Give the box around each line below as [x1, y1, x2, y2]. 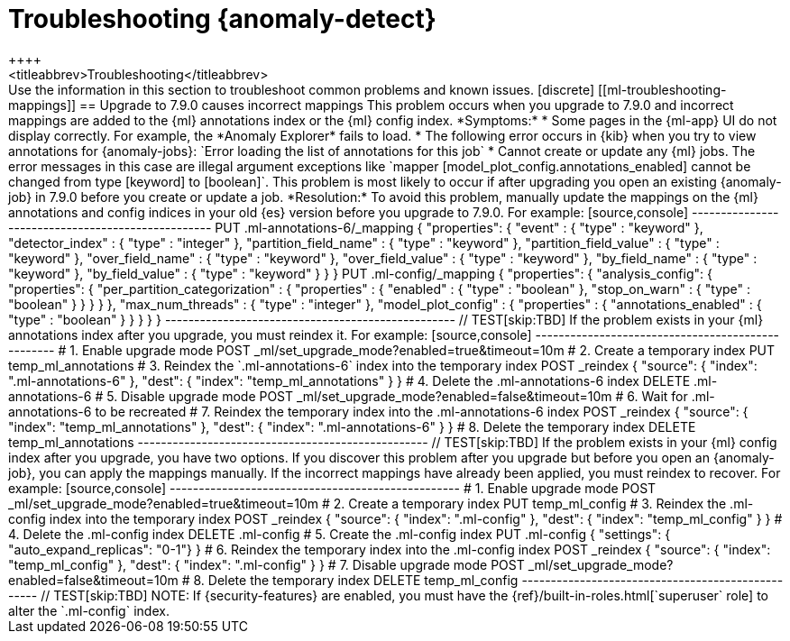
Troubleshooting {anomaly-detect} [8, 4, 436, 34]
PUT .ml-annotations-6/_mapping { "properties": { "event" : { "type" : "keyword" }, [215, 219, 703, 235]
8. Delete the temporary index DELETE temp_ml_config [193, 572, 519, 588]
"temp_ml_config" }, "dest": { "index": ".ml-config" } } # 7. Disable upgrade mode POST [8, 556, 525, 572]
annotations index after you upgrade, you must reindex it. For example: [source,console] [8, 326, 532, 343]
